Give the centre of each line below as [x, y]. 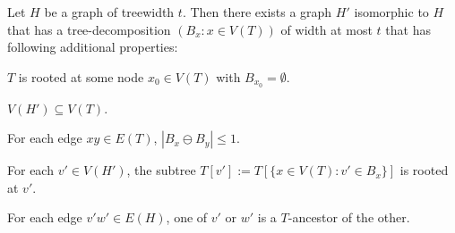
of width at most [326, 29]
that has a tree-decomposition [89, 29]
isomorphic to [391, 12]
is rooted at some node [81, 76]
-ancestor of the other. [349, 217]
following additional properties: [93, 47]
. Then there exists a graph [257, 12]
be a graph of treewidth [109, 12]
